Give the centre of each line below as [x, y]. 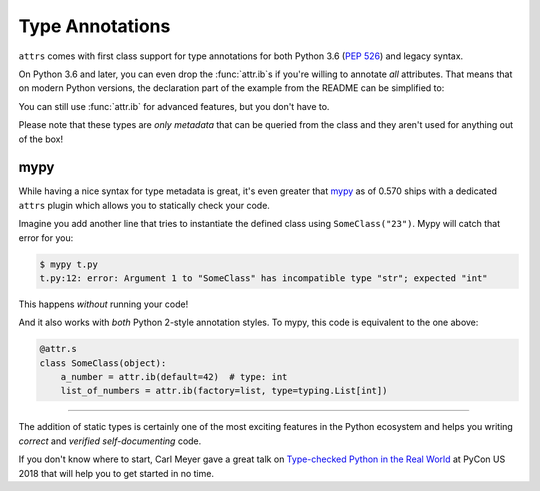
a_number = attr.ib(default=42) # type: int [174, 377]
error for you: [46, 237]
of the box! [41, 139]
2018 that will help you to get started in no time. [116, 473]
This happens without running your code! [103, 304]
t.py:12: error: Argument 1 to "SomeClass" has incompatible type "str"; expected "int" [264, 278]
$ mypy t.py [69, 264]
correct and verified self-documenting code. [110, 441]
